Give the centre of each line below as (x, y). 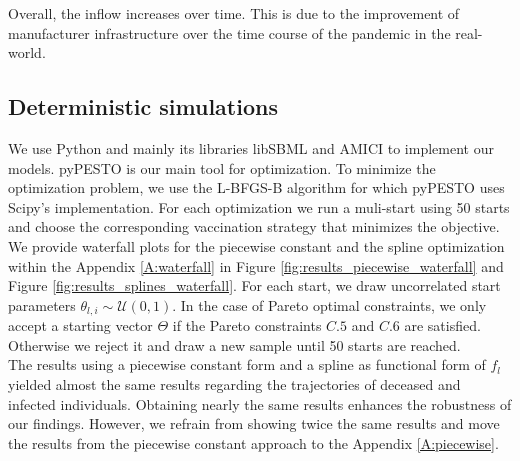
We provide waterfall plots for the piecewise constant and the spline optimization (256, 245)
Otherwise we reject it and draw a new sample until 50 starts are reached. (234, 344)
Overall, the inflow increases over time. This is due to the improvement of (234, 13)
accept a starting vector (80, 325)
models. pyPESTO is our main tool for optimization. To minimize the (222, 167)
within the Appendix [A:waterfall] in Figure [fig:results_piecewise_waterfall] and (256, 265)
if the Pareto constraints (247, 325)
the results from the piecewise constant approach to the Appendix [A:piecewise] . (253, 442)
